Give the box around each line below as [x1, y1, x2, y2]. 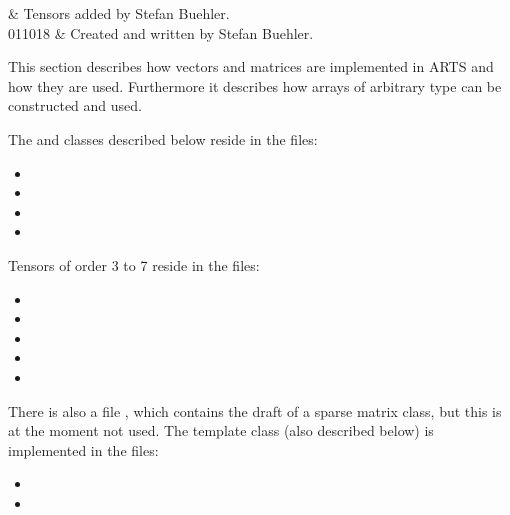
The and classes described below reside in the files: [8, 128, 318, 149]
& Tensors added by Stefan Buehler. [8, 3, 230, 23]
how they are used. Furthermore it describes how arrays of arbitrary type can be [8, 75, 502, 96]
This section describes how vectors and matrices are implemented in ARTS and [8, 56, 494, 77]
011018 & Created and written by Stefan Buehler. [8, 22, 314, 43]
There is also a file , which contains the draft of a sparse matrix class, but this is [8, 400, 502, 421]
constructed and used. [8, 95, 142, 116]
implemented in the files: [8, 439, 159, 460]
